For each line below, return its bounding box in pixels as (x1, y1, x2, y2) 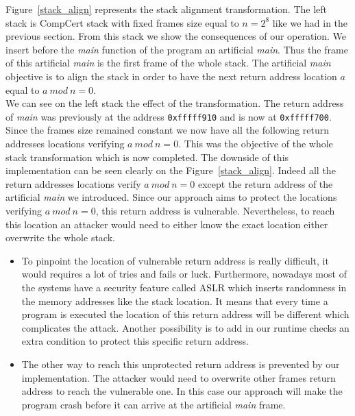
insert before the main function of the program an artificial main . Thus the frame (5, 42, 348, 56)
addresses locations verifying (5, 136, 125, 150)
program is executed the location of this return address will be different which (21, 307, 350, 321)
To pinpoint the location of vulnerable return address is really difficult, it (21, 253, 329, 267)
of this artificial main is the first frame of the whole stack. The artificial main (5, 56, 331, 70)
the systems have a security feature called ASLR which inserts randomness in (21, 280, 347, 294)
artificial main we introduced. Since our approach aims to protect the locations (5, 190, 337, 204)
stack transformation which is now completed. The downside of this (5, 149, 289, 164)
